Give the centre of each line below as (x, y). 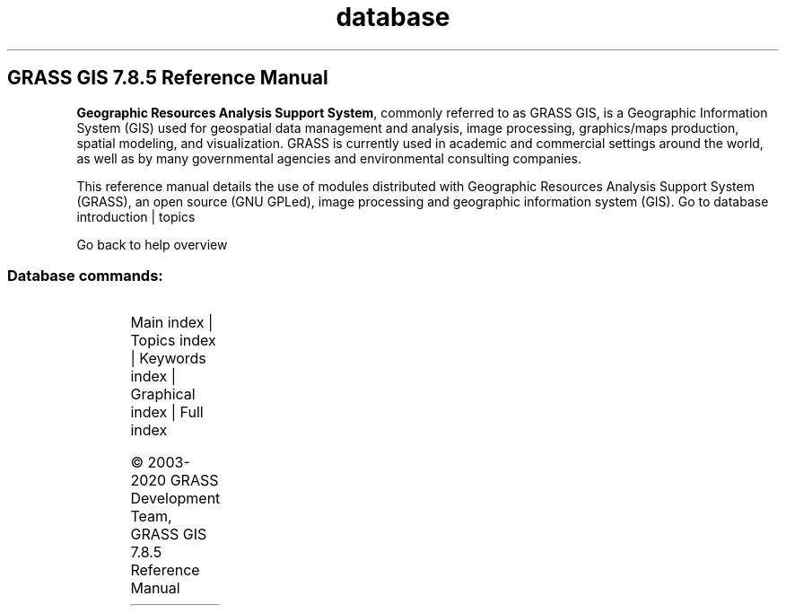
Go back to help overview (152, 244)
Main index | (172, 323)
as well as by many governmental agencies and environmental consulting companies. (329, 158)
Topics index (173, 341)
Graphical (163, 394)
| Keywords (168, 359)
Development (175, 499)
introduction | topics (136, 216)
